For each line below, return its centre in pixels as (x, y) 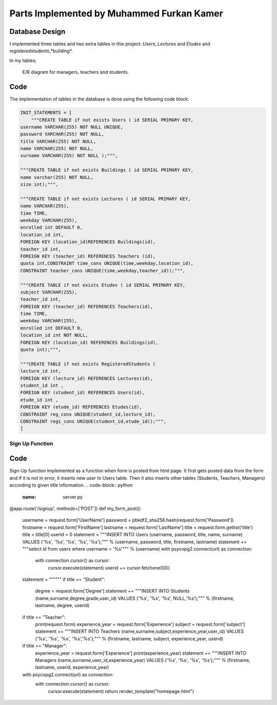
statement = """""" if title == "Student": (64, 579)
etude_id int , (39, 400)
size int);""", (39, 184)
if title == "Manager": (45, 646)
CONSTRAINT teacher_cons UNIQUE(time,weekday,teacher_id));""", (103, 270)
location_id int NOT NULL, (54, 335)
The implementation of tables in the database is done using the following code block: (99, 99)
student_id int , (42, 385)
